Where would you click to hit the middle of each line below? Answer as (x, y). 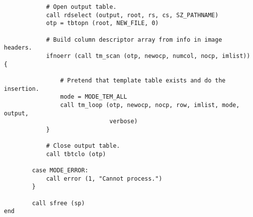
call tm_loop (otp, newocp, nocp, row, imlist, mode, (150, 105)
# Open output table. (81, 7)
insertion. (22, 89)
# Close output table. (83, 146)
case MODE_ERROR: (60, 171)
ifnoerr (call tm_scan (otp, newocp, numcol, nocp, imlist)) (148, 56)
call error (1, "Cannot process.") (104, 178)
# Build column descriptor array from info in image (134, 40)
